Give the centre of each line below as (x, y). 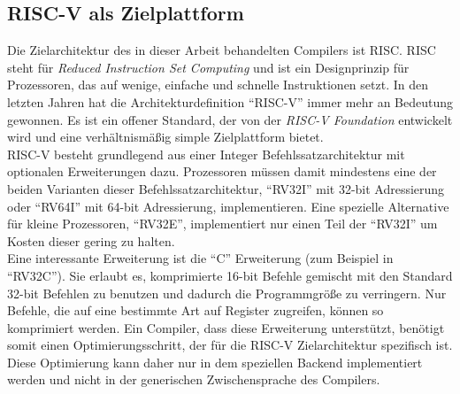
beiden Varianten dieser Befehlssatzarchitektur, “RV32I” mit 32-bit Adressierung (226, 188)
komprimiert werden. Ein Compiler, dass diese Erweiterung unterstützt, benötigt (226, 327)
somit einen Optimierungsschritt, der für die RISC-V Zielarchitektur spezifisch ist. (230, 345)
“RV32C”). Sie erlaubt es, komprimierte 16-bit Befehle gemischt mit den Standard (230, 275)
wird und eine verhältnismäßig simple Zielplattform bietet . (165, 137)
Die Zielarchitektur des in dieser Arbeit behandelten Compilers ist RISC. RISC (222, 50)
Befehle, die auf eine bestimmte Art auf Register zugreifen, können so (195, 310)
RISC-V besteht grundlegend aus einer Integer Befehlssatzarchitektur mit (206, 154)
